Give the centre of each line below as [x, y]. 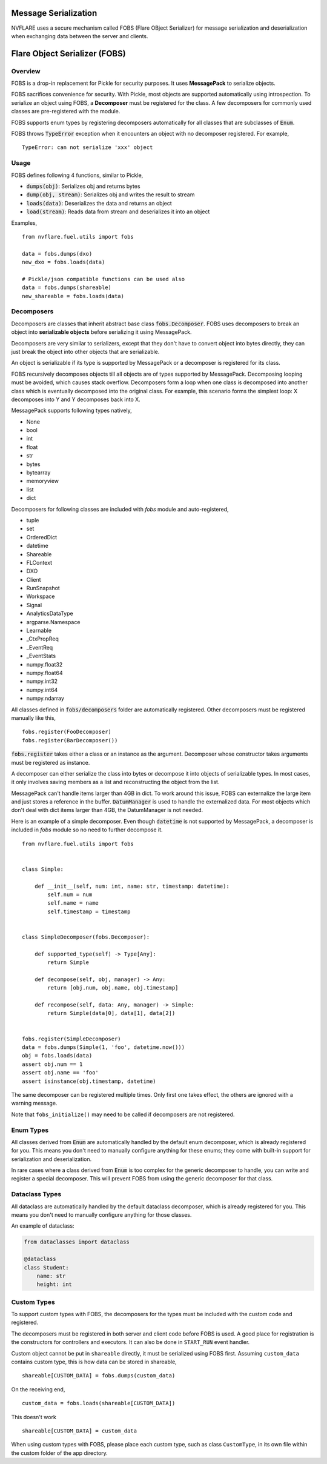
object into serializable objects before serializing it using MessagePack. [101, 332]
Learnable [39, 631]
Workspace [41, 596]
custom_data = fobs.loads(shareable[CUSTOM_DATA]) [99, 1403]
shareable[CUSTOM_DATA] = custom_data [80, 1431]
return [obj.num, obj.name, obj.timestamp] [113, 988]
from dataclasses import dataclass [77, 1242]
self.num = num [70, 894]
